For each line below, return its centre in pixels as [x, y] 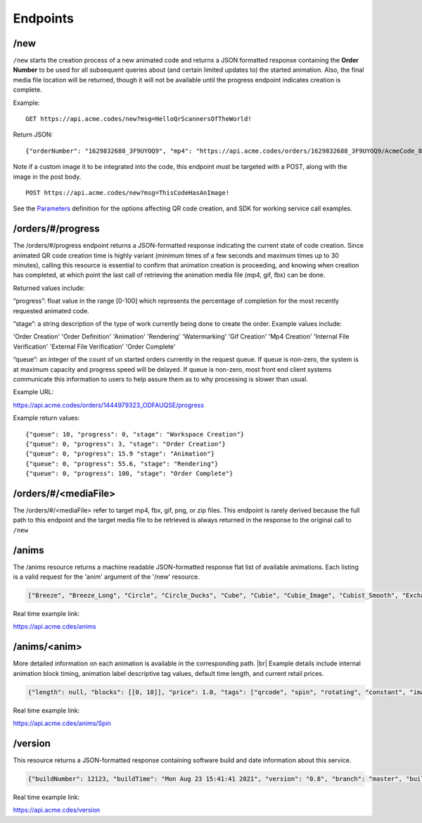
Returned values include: [49, 288]
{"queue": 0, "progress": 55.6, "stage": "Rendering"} [122, 464]
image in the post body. [47, 177]
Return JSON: [33, 134]
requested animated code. [51, 310]
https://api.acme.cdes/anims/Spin [62, 723]
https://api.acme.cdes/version [57, 810]
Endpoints [43, 18]
